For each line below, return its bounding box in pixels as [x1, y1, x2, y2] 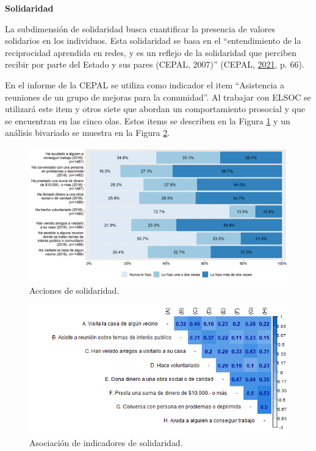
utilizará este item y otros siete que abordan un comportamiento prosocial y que [5, 102, 306, 115]
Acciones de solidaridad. [29, 283, 120, 296]
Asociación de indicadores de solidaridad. [29, 436, 183, 449]
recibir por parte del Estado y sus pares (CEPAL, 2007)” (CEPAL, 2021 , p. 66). [5, 58, 304, 71]
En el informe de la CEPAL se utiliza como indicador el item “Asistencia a [5, 78, 284, 91]
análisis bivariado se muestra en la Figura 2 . [5, 126, 170, 139]
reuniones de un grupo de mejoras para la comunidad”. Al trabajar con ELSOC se [5, 90, 311, 103]
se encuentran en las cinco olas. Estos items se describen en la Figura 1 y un [5, 114, 290, 127]
